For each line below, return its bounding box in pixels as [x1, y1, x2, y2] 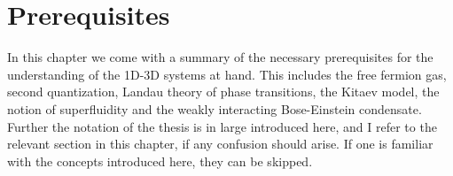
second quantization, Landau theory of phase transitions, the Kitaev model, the [7, 82, 440, 101]
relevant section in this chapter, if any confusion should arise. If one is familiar [7, 134, 433, 153]
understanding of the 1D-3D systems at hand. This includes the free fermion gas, [7, 65, 447, 83]
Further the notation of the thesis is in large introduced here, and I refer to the [7, 117, 437, 135]
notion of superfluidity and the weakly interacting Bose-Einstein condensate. [7, 99, 422, 118]
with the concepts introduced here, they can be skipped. [7, 151, 313, 170]
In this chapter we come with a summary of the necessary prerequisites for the [7, 48, 433, 66]
